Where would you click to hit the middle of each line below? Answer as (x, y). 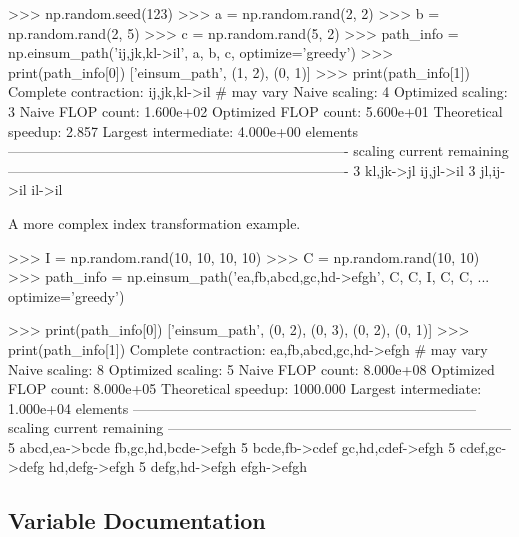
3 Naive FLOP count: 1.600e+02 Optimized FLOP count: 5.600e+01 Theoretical (255, 110)
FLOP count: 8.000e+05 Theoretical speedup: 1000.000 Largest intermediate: (245, 388)
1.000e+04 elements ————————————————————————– (242, 407)
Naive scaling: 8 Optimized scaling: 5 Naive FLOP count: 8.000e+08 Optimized (251, 368)
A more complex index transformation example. (154, 222)
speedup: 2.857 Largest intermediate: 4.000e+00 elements (183, 130)
